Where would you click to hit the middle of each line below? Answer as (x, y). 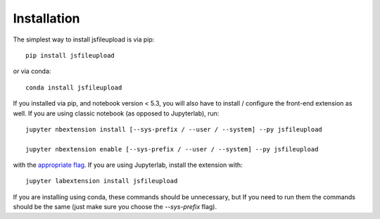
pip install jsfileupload (70, 55)
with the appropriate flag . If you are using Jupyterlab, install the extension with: (128, 165)
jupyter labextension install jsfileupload (102, 181)
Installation (46, 18)
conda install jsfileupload (74, 87)
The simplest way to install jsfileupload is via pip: (84, 39)
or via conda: (32, 71)
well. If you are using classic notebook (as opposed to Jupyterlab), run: (116, 113)
